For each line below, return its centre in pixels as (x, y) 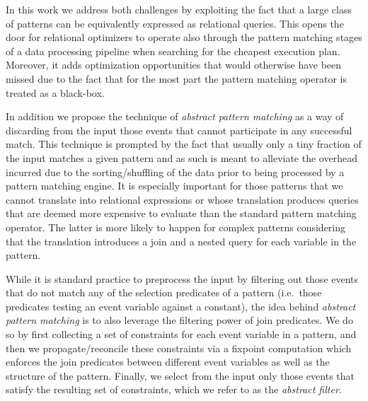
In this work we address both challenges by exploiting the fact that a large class (179, 9)
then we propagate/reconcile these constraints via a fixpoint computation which (179, 348)
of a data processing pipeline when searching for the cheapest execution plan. (173, 51)
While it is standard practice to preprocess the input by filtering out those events (182, 278)
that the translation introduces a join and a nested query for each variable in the (181, 241)
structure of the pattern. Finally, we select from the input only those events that (180, 375)
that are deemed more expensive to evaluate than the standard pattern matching (181, 213)
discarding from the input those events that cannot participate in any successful (179, 130)
